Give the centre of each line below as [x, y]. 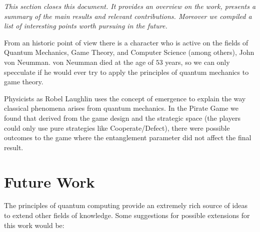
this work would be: [34, 225]
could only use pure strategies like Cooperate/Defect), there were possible [117, 127]
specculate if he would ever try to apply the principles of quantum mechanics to [126, 72]
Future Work [49, 181]
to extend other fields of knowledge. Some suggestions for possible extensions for [127, 215]
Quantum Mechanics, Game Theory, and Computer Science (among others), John [129, 52]
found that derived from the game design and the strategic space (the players [122, 117]
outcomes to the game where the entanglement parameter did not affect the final [128, 137]
